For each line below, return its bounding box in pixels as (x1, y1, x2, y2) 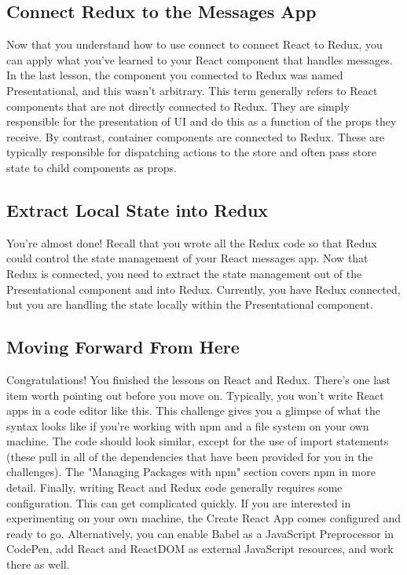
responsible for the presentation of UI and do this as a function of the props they (6, 113, 397, 130)
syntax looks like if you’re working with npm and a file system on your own (6, 417, 369, 434)
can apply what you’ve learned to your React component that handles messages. (6, 51, 393, 68)
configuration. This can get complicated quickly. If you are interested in (6, 494, 351, 511)
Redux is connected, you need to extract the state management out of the (6, 265, 362, 281)
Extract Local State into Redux (6, 197, 269, 222)
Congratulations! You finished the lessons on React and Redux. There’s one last (6, 371, 391, 387)
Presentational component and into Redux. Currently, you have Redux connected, (6, 280, 401, 297)
